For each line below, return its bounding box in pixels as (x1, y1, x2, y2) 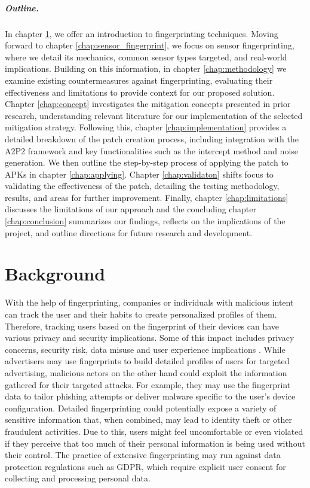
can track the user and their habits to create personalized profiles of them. (5, 307, 277, 320)
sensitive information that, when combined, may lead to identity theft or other (5, 413, 292, 426)
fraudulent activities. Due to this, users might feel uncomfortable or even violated (5, 425, 303, 437)
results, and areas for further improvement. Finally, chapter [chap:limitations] (5, 191, 288, 203)
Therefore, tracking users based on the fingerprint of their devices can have (5, 319, 280, 332)
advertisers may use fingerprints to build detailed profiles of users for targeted (5, 355, 290, 367)
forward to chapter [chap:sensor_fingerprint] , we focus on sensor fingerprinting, (5, 39, 294, 51)
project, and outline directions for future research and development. (5, 226, 253, 239)
